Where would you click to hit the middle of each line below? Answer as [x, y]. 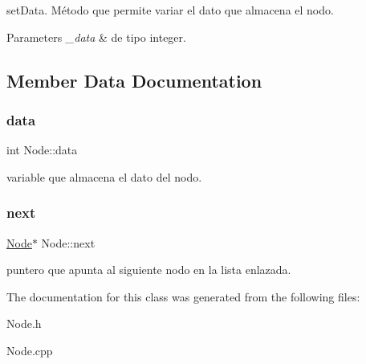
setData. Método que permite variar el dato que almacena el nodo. [170, 10]
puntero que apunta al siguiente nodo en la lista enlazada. [149, 270]
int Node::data [42, 150]
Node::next [68, 242]
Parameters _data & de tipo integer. [96, 37]
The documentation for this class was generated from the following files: [183, 296]
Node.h [24, 323]
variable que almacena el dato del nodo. [104, 176]
